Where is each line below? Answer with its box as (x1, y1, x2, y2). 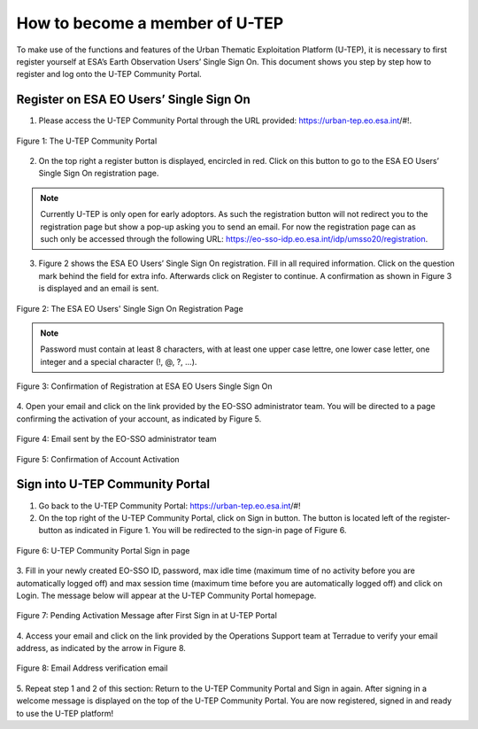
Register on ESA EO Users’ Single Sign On (16, 92, 251, 107)
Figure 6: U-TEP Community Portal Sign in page (16, 545, 190, 555)
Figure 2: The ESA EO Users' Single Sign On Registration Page (16, 303, 243, 314)
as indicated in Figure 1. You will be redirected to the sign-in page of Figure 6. (64, 525, 347, 536)
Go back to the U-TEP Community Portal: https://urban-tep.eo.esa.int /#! (38, 500, 301, 511)
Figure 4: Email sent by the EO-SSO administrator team (16, 434, 217, 445)
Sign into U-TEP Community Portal (16, 477, 211, 492)
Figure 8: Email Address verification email (16, 663, 168, 673)
